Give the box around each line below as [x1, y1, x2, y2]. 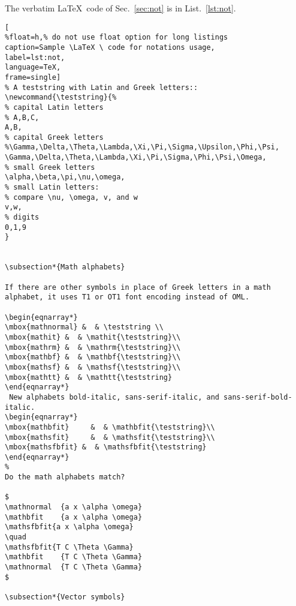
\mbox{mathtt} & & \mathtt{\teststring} [5, 373, 173, 382]
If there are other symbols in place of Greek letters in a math [5, 283, 271, 292]
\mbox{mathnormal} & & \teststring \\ [5, 323, 164, 332]
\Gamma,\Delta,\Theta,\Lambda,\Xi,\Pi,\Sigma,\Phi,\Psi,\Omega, [5, 153, 267, 162]
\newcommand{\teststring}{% [5, 93, 117, 102]
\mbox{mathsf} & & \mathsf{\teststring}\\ [5, 362, 181, 371]
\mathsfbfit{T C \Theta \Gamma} [5, 542, 134, 551]
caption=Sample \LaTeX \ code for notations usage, [5, 43, 215, 52]
